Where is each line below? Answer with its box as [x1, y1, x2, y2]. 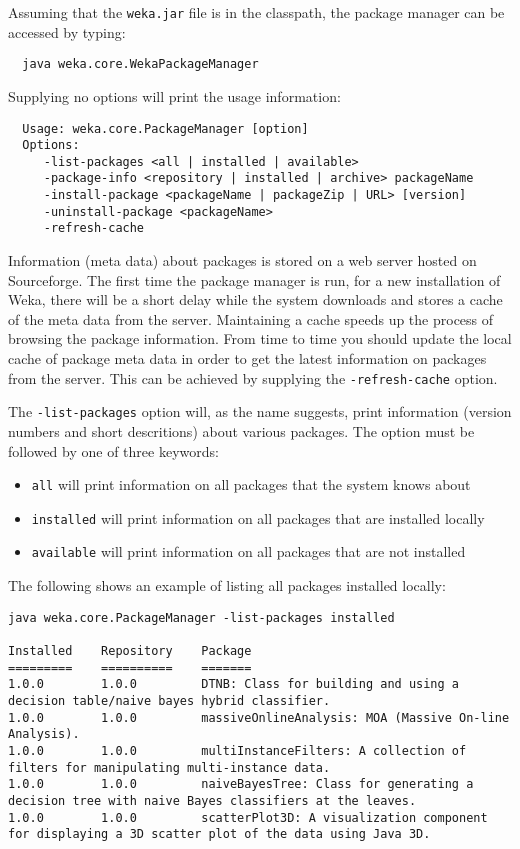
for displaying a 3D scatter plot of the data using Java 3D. [8, 827, 431, 842]
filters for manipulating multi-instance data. [8, 760, 331, 775]
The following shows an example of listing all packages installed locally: [8, 575, 446, 596]
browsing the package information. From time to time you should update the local [8, 328, 512, 349]
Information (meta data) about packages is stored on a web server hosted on [8, 250, 477, 271]
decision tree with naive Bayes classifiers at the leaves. [8, 793, 417, 808]
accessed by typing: [8, 21, 126, 42]
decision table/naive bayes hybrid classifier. [8, 694, 331, 708]
